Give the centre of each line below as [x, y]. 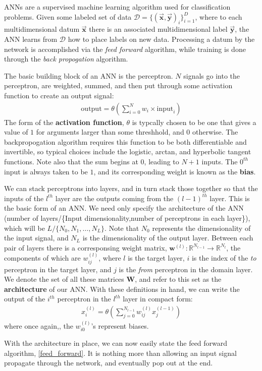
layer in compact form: [158, 299]
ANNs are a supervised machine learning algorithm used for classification [117, 7]
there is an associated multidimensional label [158, 29]
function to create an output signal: [59, 95]
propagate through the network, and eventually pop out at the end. [109, 363]
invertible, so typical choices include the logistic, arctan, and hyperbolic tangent [128, 151]
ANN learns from [31, 39]
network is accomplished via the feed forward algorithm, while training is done [125, 49]
